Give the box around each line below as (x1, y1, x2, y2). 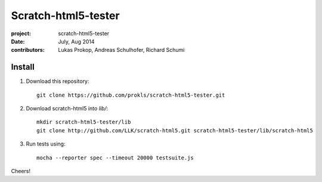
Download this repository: (26, 78, 89, 85)
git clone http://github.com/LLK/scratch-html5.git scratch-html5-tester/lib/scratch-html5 (36, 127, 313, 134)
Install (11, 62, 35, 72)
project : (11, 30, 31, 37)
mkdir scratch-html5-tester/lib (36, 119, 131, 125)
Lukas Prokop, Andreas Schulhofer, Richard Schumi (58, 47, 185, 54)
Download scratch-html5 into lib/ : (26, 105, 109, 112)
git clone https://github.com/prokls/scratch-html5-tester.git (36, 91, 225, 98)
